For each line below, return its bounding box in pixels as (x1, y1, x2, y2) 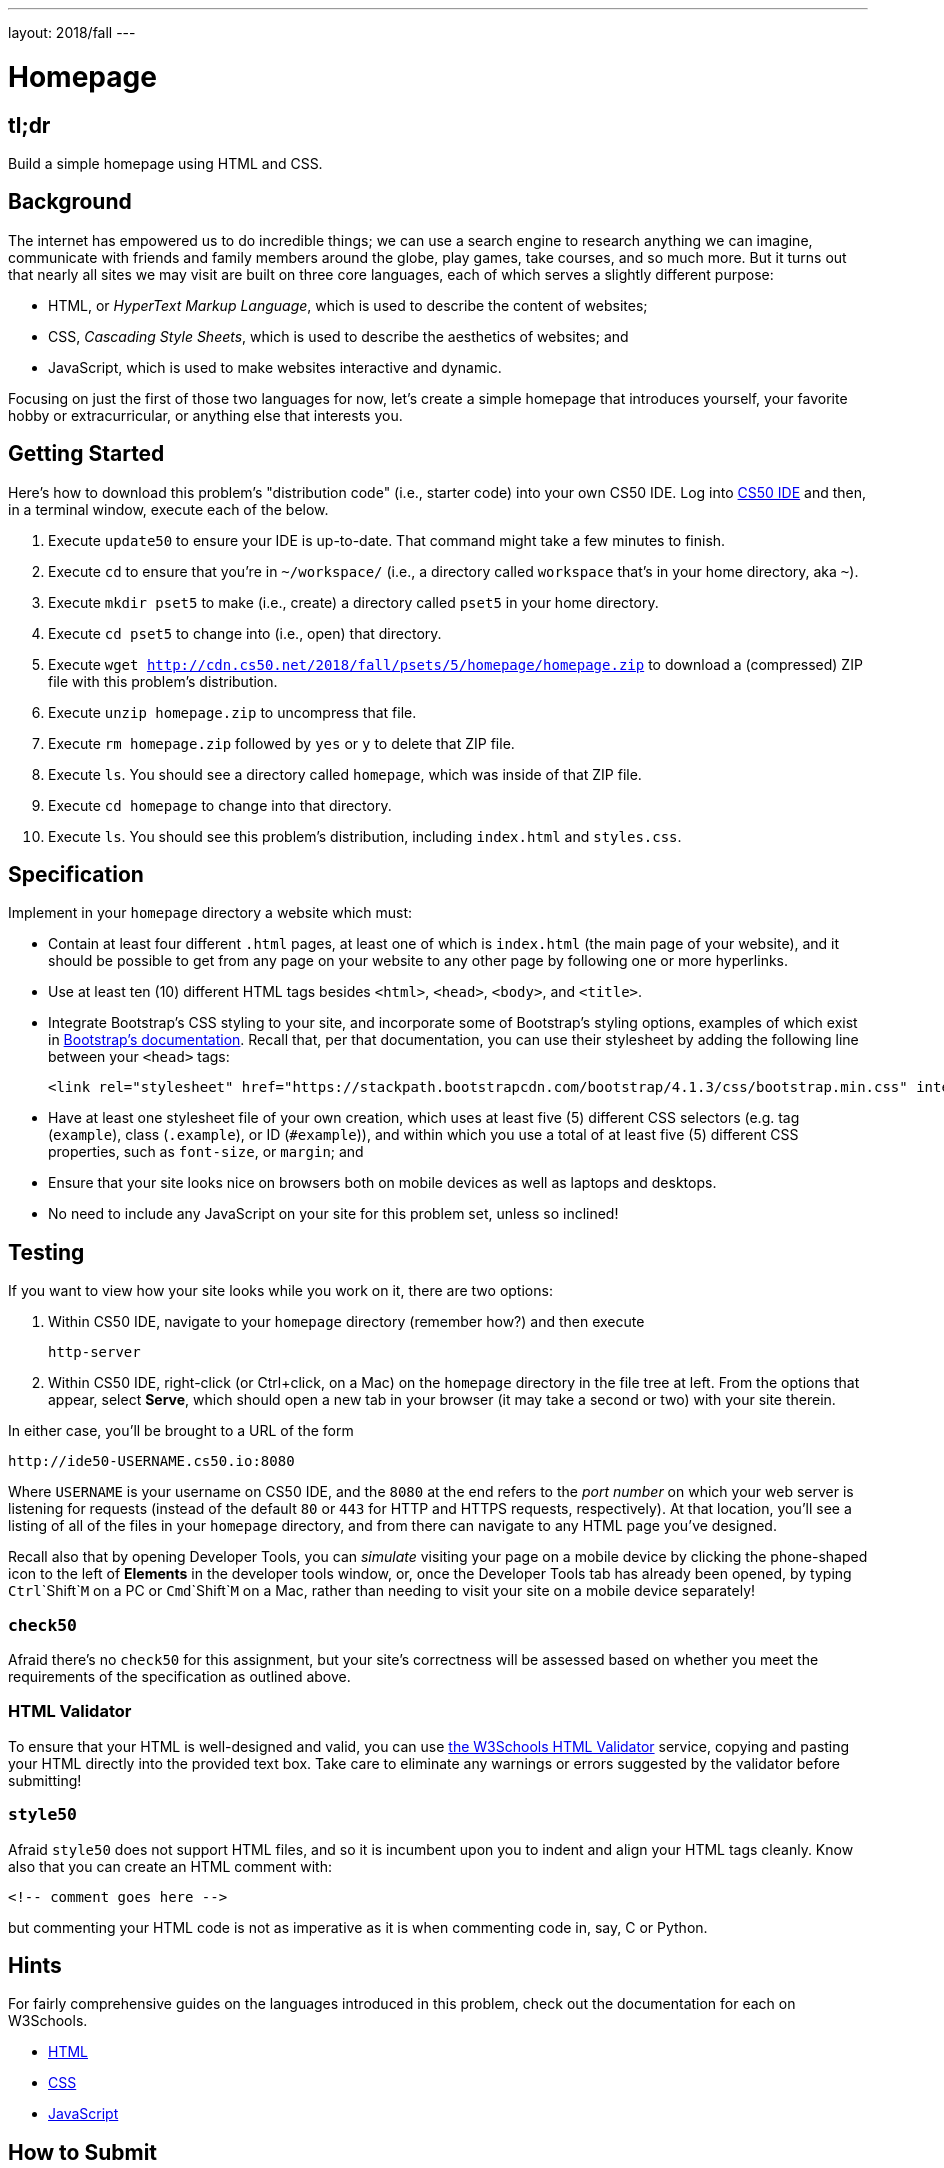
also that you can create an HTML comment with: (8, 1857, 332, 1875)
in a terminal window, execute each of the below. (8, 500, 329, 518)
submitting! (8, 1771, 82, 1789)
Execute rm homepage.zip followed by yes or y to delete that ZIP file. (48, 734, 515, 752)
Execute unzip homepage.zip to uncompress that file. (48, 703, 417, 721)
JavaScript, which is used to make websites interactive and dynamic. (48, 358, 502, 376)
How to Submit (8, 2139, 158, 2165)
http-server (48, 1344, 141, 1361)
